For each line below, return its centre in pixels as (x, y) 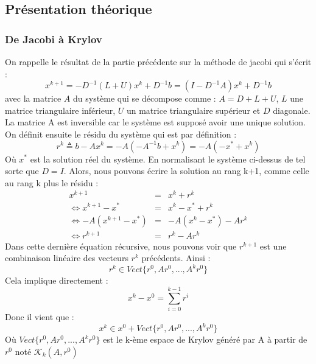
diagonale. (292, 110)
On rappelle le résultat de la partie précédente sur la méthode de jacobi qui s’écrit (158, 61)
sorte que (22, 171)
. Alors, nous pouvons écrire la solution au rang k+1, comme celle (186, 171)
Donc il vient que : (40, 317)
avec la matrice (33, 98)
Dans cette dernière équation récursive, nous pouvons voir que (121, 246)
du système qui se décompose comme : (145, 98)
